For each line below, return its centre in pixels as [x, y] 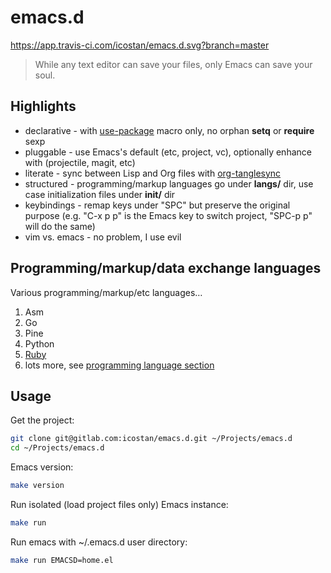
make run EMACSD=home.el [62, 560]
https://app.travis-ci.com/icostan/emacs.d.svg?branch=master [140, 45]
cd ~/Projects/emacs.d [57, 448]
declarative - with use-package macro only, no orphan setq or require [169, 130]
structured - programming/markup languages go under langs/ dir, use [169, 183]
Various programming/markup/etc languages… [106, 292]
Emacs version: [42, 467]
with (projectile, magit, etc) [80, 162]
